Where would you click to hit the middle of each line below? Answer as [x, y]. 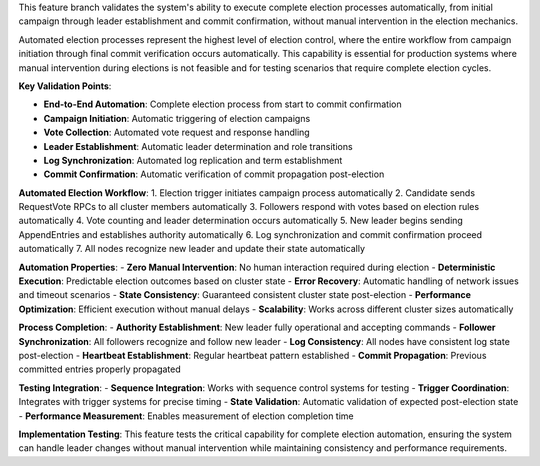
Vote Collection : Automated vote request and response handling [176, 132]
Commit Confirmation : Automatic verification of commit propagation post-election [214, 174]
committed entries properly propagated [99, 369]
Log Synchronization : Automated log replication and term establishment [193, 160]
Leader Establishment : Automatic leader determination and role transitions [198, 146]
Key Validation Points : [65, 86]
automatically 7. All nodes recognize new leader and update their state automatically [191, 249]
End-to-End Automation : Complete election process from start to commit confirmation [222, 104]
